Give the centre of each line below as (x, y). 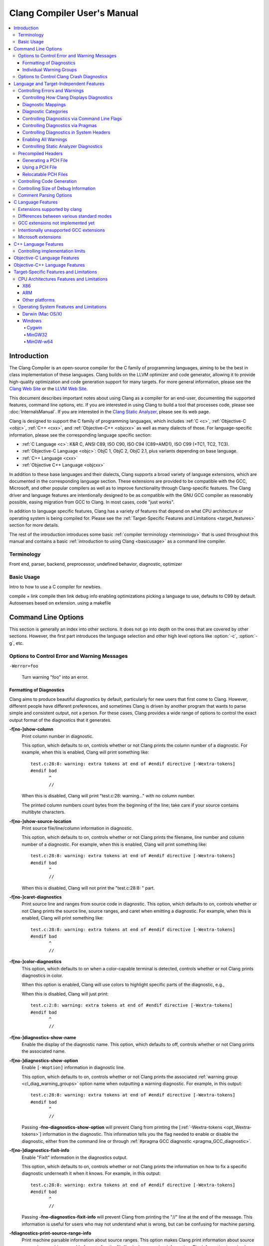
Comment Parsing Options (45, 195)
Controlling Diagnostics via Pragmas (60, 126)
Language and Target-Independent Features (59, 83)
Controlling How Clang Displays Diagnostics (68, 98)
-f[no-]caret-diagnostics (36, 897)
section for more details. (34, 525)
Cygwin (34, 328)
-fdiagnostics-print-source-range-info (50, 1233)
